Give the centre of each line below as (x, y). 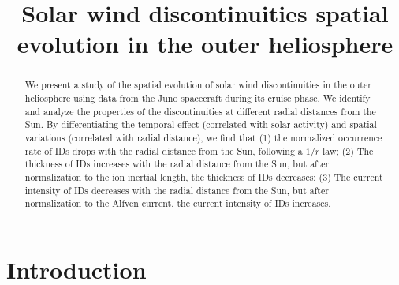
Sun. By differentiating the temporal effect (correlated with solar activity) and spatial (201, 124)
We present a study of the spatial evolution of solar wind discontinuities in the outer (198, 85)
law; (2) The (348, 150)
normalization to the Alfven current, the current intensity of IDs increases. (178, 203)
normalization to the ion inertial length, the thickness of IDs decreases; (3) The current (204, 176)
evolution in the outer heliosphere (205, 44)
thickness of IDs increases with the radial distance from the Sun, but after (177, 164)
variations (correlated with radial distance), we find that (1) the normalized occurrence (203, 137)
